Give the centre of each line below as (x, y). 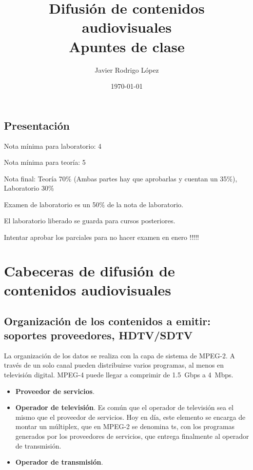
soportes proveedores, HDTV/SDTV (98, 335)
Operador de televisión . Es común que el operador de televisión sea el (124, 407)
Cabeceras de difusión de (89, 270)
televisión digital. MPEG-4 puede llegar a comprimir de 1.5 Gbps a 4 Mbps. (119, 374)
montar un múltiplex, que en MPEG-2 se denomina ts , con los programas (125, 426)
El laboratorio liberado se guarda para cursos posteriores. (90, 221)
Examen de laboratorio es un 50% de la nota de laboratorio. (94, 204)
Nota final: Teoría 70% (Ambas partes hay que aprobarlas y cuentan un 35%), (121, 178)
